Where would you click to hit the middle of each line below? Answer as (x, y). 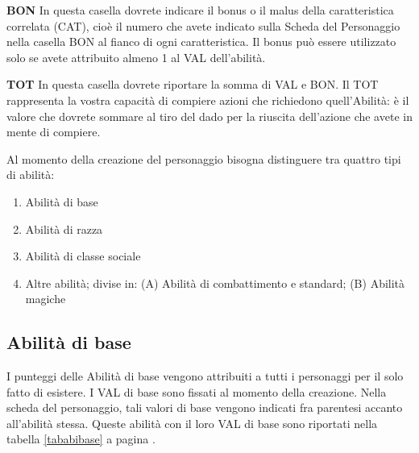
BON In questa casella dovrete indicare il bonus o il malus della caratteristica (200, 10)
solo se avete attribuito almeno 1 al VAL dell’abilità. (136, 57)
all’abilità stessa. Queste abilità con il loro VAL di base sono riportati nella (192, 423)
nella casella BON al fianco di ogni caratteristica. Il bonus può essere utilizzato (201, 42)
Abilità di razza (64, 229)
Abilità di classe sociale (83, 256)
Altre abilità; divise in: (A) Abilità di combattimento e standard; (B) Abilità (215, 283)
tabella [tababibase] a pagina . (81, 439)
